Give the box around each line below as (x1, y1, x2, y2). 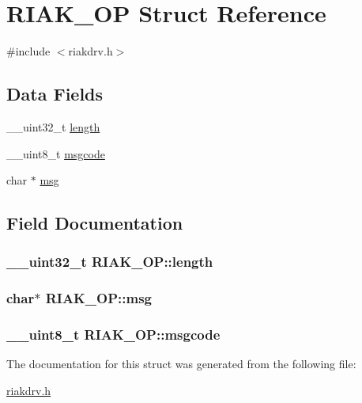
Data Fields (6, 82, 104, 106)
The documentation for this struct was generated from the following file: (6, 355, 356, 372)
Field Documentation (6, 211, 183, 235)
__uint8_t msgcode (6, 145, 105, 162)
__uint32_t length (6, 118, 100, 135)
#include (6, 43, 51, 59)
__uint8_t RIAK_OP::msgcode (6, 325, 221, 344)
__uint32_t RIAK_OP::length (6, 252, 213, 272)
